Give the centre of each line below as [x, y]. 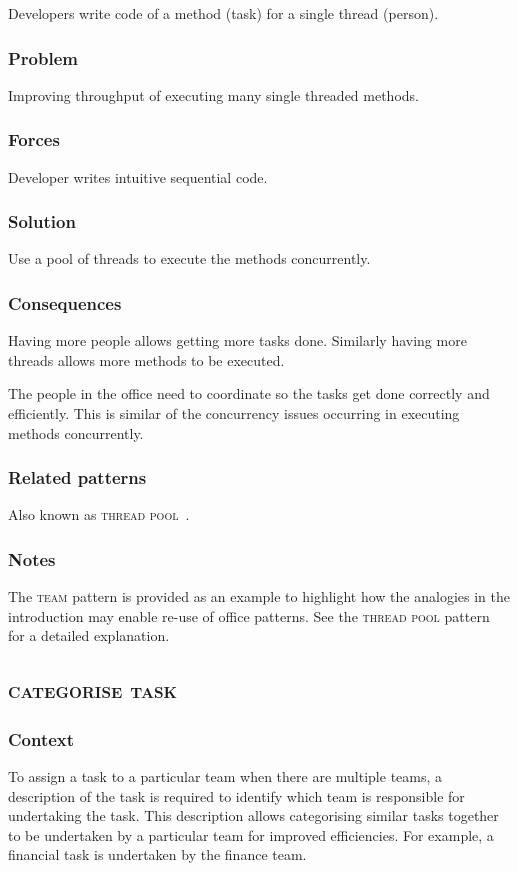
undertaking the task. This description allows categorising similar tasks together [253, 815]
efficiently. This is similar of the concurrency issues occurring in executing [234, 413]
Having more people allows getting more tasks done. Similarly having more [237, 340]
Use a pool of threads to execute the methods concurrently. [189, 258]
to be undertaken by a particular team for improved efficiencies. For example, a [251, 834]
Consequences [65, 302]
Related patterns [77, 477]
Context [41, 738]
